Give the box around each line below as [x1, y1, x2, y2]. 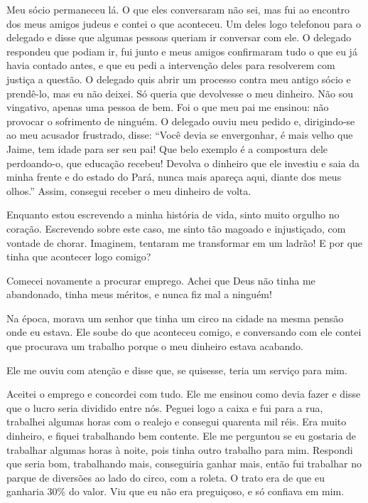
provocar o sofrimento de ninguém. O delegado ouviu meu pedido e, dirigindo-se [6, 113, 355, 128]
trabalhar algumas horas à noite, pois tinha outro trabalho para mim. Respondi [6, 442, 353, 457]
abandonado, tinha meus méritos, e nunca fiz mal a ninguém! [6, 287, 272, 302]
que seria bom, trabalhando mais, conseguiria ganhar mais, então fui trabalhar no [6, 456, 362, 471]
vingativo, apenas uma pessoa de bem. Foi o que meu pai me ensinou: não [6, 100, 329, 115]
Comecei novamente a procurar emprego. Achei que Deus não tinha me [6, 272, 315, 287]
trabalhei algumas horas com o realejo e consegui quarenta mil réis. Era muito [6, 414, 347, 429]
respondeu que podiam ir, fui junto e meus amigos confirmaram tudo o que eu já [6, 43, 357, 58]
